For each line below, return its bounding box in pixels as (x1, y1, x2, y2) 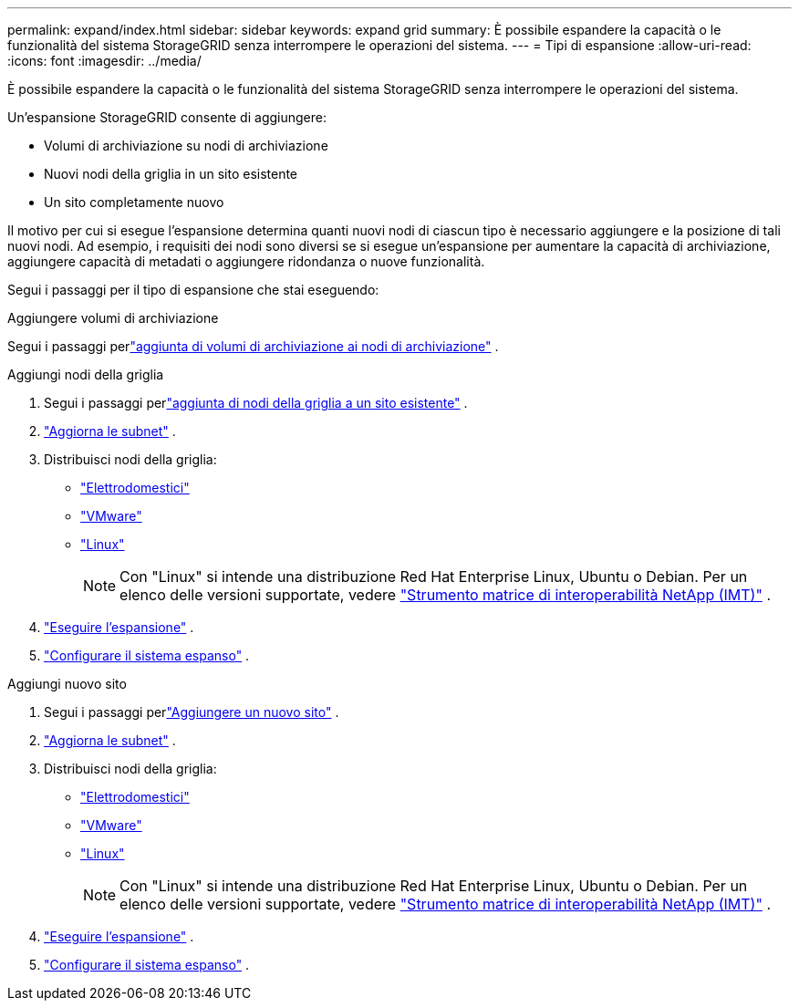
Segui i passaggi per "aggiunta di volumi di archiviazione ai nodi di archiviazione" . (7, 338, 499, 354)
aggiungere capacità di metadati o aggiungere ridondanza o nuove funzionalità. (7, 254, 485, 269)
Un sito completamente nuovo (44, 194, 224, 210)
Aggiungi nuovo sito (7, 676, 127, 691)
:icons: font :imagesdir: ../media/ (7, 53, 202, 68)
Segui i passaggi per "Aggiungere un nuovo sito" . (44, 704, 339, 720)
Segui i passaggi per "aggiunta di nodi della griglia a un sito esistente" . (44, 395, 468, 410)
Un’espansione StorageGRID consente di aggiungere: (7, 109, 327, 125)
